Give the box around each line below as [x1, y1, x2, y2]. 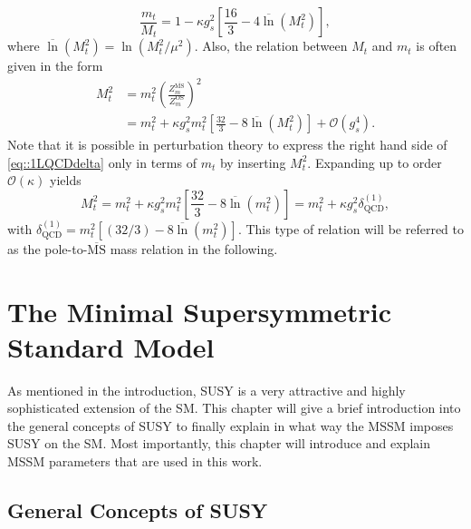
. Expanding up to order [307, 152, 442, 171]
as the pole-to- [7, 239, 88, 258]
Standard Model [7, 328, 215, 365]
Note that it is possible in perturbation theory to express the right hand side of [7, 135, 447, 154]
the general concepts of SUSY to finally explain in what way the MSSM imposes [7, 416, 454, 435]
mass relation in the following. [110, 239, 278, 258]
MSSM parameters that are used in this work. [7, 452, 263, 471]
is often [416, 36, 457, 55]
